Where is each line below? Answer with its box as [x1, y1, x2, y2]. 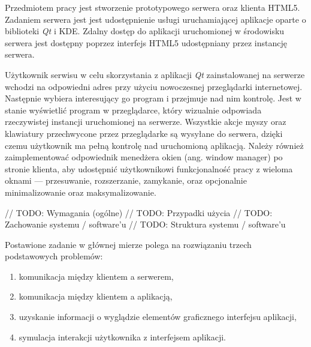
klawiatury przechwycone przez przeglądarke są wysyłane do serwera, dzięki [5, 127, 283, 139]
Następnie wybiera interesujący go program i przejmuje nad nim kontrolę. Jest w [5, 92, 301, 104]
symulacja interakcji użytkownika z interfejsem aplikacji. [19, 330, 226, 343]
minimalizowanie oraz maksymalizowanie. [5, 186, 156, 198]
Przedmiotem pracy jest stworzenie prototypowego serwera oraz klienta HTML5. [5, 1, 300, 13]
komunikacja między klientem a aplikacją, [19, 290, 173, 303]
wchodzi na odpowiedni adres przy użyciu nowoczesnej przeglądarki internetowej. [5, 80, 303, 92]
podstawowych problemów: [5, 250, 103, 262]
